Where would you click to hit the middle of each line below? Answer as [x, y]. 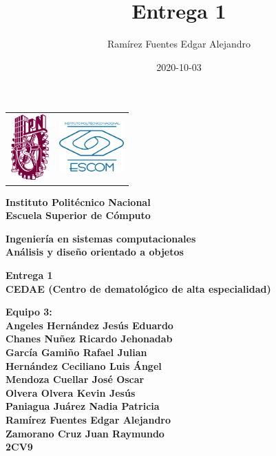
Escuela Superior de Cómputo [78, 215]
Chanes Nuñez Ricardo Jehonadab [89, 339]
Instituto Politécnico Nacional [78, 201]
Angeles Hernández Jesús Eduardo [89, 325]
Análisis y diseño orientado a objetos [95, 252]
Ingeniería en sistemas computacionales [101, 238]
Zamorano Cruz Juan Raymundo [85, 433]
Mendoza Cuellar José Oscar [75, 379]
